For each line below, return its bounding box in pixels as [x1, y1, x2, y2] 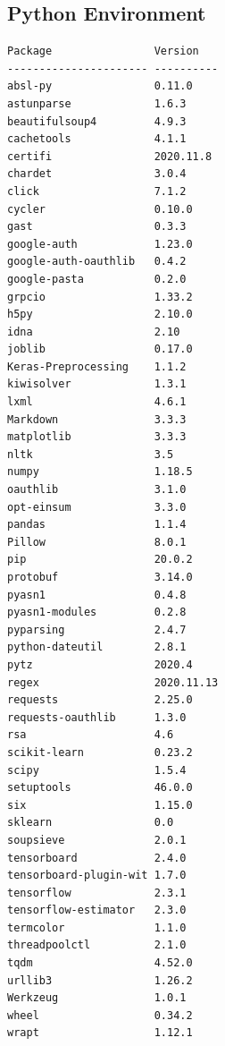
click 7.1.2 [7, 184, 187, 198]
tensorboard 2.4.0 [7, 851, 187, 864]
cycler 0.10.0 [7, 202, 193, 216]
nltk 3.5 [7, 447, 174, 461]
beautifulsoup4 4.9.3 [7, 115, 187, 128]
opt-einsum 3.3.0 [7, 500, 187, 514]
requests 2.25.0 [7, 693, 193, 707]
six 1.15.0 [7, 798, 193, 812]
